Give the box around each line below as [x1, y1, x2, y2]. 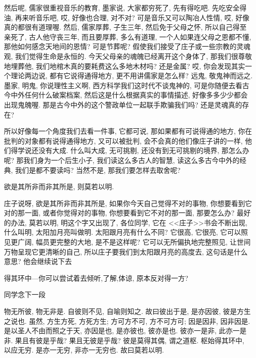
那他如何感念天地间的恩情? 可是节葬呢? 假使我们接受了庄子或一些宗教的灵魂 [4, 41, 251, 51]
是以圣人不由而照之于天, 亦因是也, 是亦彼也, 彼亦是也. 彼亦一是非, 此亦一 [4, 325, 240, 336]
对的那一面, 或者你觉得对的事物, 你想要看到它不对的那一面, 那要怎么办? [4, 207, 235, 218]
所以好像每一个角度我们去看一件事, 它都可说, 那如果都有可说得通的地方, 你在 [4, 126, 252, 136]
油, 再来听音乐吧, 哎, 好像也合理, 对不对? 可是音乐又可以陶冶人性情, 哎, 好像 [4, 12, 250, 22]
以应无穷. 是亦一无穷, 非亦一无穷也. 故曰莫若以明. [4, 345, 164, 355]
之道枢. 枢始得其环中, [175, 335, 245, 345]
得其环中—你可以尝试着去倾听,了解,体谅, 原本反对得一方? [4, 272, 188, 283]
